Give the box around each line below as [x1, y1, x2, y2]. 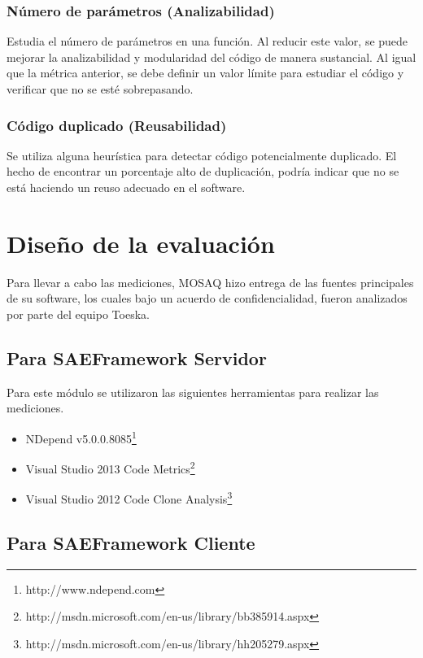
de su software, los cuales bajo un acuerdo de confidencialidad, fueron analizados [7, 290, 408, 307]
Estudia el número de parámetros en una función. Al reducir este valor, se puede [7, 33, 408, 50]
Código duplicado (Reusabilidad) [7, 115, 227, 135]
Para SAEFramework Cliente [7, 530, 255, 556]
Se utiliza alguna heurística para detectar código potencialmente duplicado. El [7, 146, 397, 163]
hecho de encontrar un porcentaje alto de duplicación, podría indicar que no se [7, 163, 399, 180]
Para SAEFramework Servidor [7, 345, 267, 370]
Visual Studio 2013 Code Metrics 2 [25, 458, 195, 477]
